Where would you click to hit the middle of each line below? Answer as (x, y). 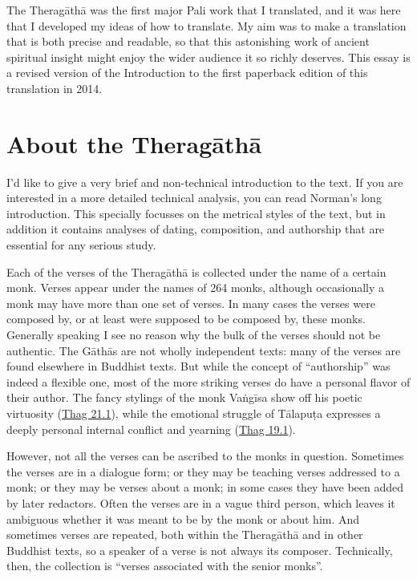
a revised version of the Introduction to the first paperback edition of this (187, 73)
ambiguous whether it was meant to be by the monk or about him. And (183, 518)
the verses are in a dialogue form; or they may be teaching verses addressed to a (203, 471)
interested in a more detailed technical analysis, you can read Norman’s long (194, 198)
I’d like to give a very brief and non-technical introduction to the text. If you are (205, 182)
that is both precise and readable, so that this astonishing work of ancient (188, 41)
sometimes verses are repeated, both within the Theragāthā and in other (185, 534)
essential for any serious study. (81, 245)
